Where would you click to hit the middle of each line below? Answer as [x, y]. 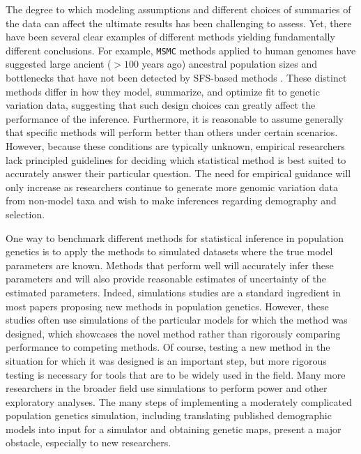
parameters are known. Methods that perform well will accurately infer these [170, 265]
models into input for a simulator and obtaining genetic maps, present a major [174, 429]
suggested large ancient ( [59, 64]
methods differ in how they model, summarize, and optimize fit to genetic [163, 91]
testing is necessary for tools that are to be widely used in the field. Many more [176, 374]
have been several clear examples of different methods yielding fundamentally [170, 37]
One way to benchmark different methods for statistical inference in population [175, 237]
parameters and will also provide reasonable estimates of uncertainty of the [166, 279]
